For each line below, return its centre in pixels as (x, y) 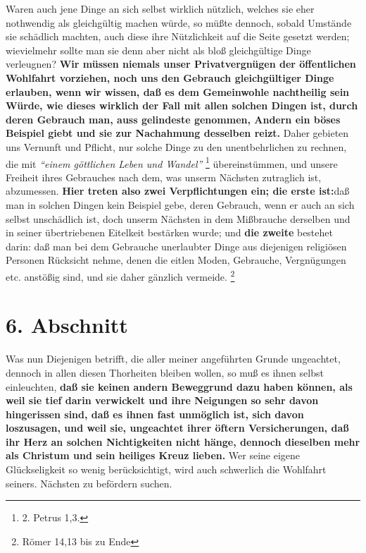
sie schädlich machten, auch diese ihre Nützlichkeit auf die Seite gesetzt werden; (178, 36)
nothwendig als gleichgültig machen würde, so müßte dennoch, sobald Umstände (179, 22)
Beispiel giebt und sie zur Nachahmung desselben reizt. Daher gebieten (177, 133)
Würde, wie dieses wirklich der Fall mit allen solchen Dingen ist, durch (182, 105)
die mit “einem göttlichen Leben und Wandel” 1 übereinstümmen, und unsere (172, 162)
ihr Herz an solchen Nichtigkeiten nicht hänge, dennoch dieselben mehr (183, 441)
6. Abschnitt (67, 325)
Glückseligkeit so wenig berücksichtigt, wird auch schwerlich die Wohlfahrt (166, 469)
